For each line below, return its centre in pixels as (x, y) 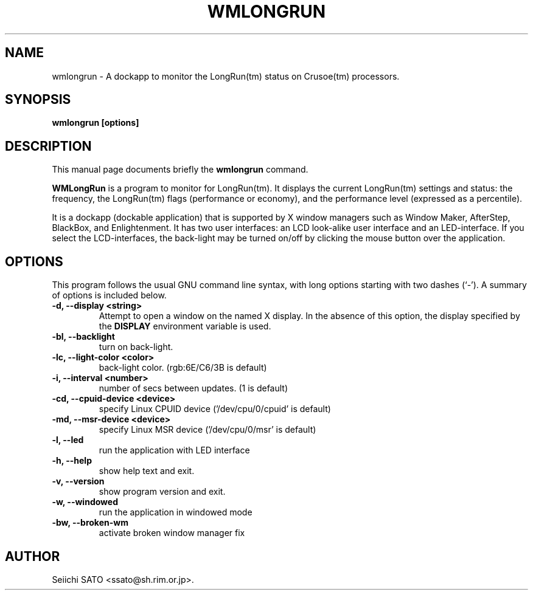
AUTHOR (33, 556)
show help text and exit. (147, 471)
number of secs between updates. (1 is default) (193, 388)
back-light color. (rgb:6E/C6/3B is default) (183, 368)
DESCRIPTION (48, 146)
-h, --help (72, 461)
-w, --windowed (85, 502)
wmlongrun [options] (96, 123)
